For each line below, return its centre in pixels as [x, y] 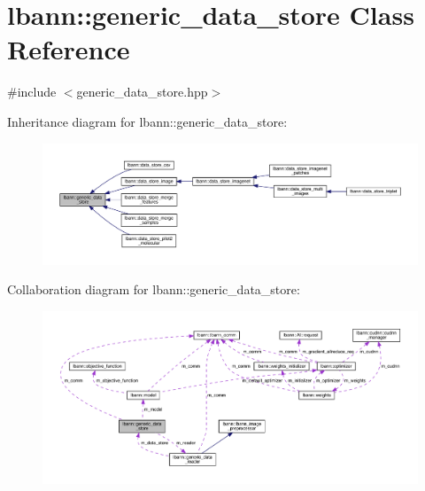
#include [32, 92]
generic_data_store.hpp [142, 92]
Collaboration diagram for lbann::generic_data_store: [154, 289]
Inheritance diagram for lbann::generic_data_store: [147, 121]
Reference [69, 49]
